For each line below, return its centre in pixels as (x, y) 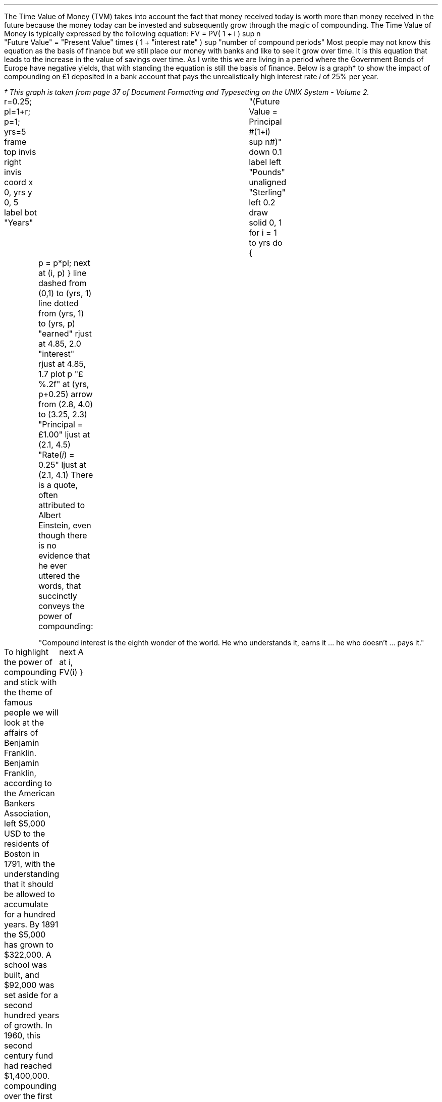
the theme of (28, 692)
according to (28, 783)
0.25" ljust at (62, 465)
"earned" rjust (65, 334)
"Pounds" (267, 172)
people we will (31, 712)
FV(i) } (71, 672)
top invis (20, 152)
